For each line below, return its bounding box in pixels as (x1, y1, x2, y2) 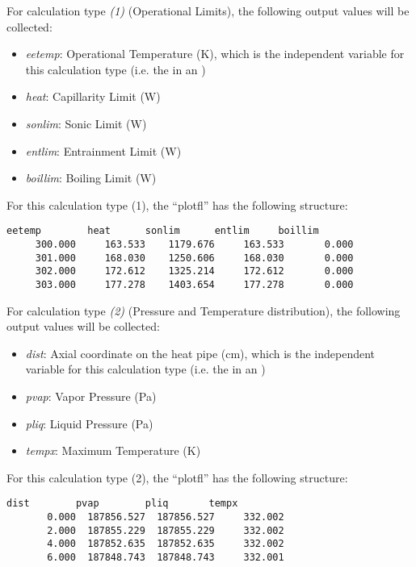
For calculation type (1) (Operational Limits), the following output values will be (6, 2, 410, 19)
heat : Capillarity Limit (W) (25, 88, 161, 105)
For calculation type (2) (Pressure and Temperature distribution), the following (6, 302, 401, 319)
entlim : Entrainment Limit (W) (25, 142, 182, 159)
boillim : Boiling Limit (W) (25, 169, 157, 186)
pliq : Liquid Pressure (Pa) (25, 415, 153, 432)
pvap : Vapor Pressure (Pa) (25, 388, 157, 404)
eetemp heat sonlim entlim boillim (6, 225, 319, 237)
